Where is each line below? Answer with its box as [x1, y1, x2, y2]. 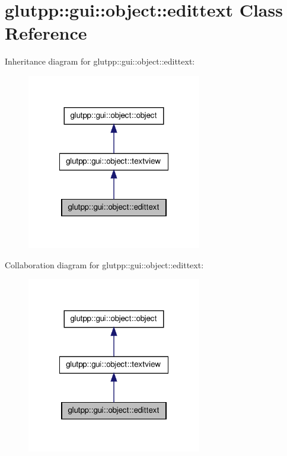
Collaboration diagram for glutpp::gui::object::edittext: [5, 258, 204, 271]
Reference [5, 21, 87, 45]
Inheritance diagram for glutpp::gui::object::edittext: [5, 55, 195, 68]
